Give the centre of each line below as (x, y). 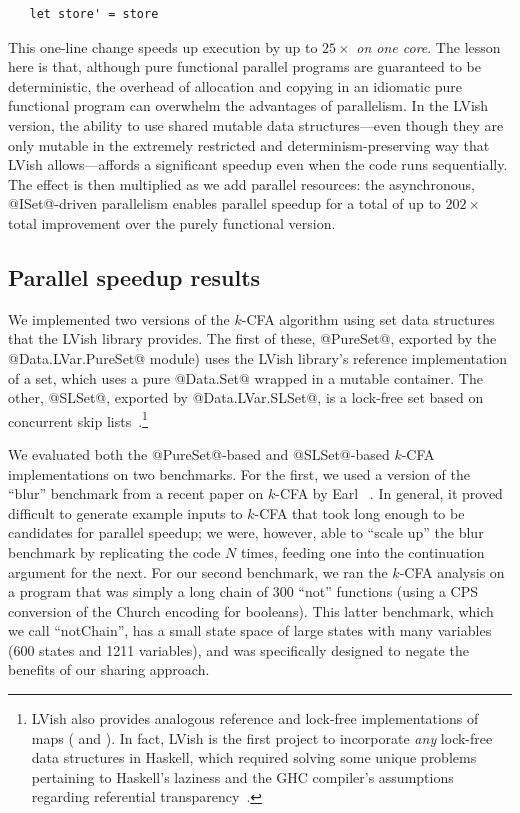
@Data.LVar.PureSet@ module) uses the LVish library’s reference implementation (258, 357)
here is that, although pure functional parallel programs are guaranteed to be (244, 66)
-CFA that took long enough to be (359, 512)
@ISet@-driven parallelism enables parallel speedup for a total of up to (224, 203)
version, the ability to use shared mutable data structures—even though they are (256, 124)
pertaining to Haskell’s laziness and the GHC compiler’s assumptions (242, 776)
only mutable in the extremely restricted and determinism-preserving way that (249, 144)
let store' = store (94, 14)
